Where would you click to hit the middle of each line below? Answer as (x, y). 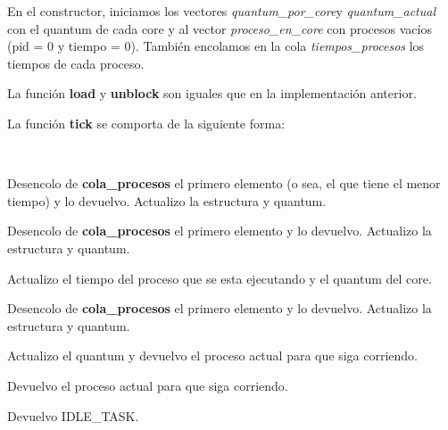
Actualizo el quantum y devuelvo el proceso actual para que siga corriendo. (212, 356)
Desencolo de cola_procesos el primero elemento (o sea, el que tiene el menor (224, 183)
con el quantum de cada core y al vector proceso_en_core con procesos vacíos (220, 28)
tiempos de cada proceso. (76, 63)
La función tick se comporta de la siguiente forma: (146, 123)
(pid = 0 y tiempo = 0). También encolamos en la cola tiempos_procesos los (216, 46)
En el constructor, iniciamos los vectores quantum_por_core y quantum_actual (222, 11)
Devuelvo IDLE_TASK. (73, 415)
